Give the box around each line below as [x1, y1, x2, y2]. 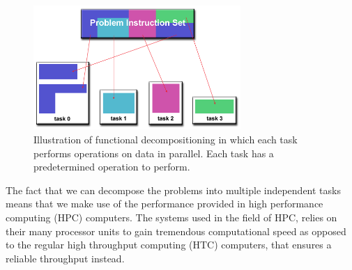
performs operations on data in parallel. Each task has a [33, 145, 274, 160]
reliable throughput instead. [6, 251, 125, 265]
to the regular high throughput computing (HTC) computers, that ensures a [6, 237, 332, 252]
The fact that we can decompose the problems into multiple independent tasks [6, 182, 341, 197]
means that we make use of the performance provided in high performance [6, 196, 323, 211]
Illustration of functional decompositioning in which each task [33, 132, 298, 147]
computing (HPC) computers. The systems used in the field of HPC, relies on [6, 210, 337, 225]
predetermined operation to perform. [33, 159, 190, 174]
